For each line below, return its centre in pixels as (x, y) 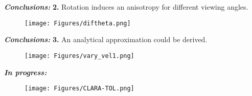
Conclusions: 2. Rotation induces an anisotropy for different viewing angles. (126, 7)
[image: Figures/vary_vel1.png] (79, 56)
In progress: (26, 72)
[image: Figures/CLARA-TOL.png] (79, 89)
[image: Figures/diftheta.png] (78, 23)
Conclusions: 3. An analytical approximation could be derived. (106, 39)
